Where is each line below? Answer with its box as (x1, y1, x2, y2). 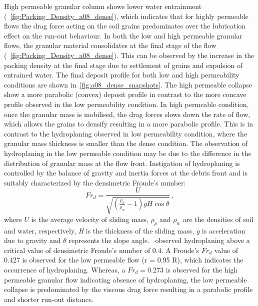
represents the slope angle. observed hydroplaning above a (68, 235, 250, 245)
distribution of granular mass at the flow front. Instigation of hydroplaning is (4, 157, 240, 168)
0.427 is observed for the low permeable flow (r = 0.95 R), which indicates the (4, 254, 243, 265)
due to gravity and (4, 235, 61, 245)
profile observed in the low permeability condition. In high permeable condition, (4, 98, 249, 109)
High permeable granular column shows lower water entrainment (4, 1, 202, 11)
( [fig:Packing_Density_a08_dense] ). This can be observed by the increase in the (4, 49, 254, 60)
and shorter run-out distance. (4, 293, 94, 304)
